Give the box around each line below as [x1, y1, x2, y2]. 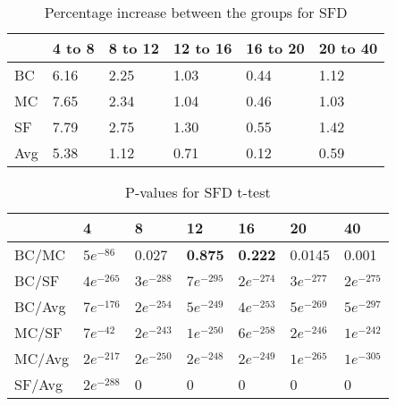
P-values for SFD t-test [125, 182, 271, 202]
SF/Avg [14, 374, 63, 394]
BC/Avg [14, 296, 66, 317]
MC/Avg [14, 348, 69, 368]
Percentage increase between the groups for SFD [44, 2, 348, 22]
